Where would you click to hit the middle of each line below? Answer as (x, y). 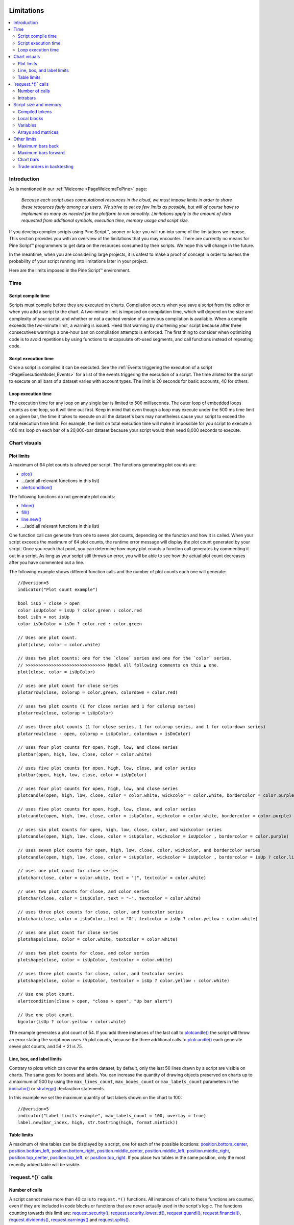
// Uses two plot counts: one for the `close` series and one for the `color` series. (125, 658)
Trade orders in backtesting (46, 166)
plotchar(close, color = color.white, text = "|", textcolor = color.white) (112, 878)
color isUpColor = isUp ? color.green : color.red (80, 610)
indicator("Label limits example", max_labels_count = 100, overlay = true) (112, 1115)
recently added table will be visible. (45, 1164)
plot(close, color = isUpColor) (57, 672)
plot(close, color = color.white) (59, 645)
